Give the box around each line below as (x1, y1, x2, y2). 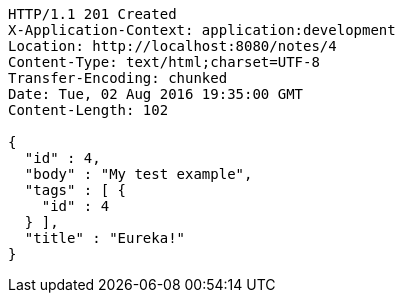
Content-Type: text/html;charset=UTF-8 (8, 54, 320, 70)
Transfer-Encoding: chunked (8, 70, 228, 86)
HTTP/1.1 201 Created (8, 6, 177, 22)
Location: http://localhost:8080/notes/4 (8, 38, 337, 54)
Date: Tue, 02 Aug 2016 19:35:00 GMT (8, 86, 304, 102)
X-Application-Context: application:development (8, 22, 396, 38)
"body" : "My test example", (24, 166, 253, 182)
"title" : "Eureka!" (24, 230, 186, 246)
